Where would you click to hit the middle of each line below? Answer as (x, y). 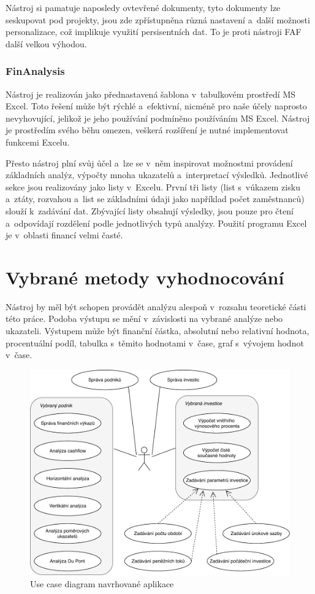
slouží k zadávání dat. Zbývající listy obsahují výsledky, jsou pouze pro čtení (150, 210)
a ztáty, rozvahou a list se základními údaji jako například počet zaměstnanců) (155, 199)
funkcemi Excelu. (38, 142)
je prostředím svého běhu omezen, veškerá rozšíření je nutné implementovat (147, 130)
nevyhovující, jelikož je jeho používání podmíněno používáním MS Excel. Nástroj (158, 118)
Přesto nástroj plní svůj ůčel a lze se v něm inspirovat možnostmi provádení (149, 162)
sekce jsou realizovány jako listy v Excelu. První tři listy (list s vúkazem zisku (153, 186)
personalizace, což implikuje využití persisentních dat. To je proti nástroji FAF (154, 32)
